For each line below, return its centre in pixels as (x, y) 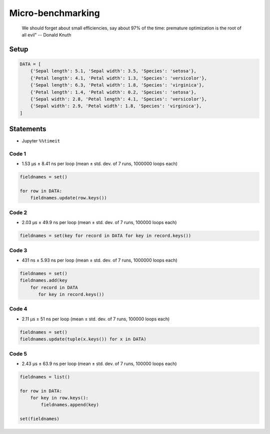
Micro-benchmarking (54, 13)
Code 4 (18, 309)
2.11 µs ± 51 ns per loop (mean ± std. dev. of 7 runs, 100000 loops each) (96, 319)
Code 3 (18, 250)
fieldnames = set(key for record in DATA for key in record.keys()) (105, 236)
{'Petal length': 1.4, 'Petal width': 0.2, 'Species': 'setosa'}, (113, 92)
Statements (28, 129)
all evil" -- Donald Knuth (46, 34)
